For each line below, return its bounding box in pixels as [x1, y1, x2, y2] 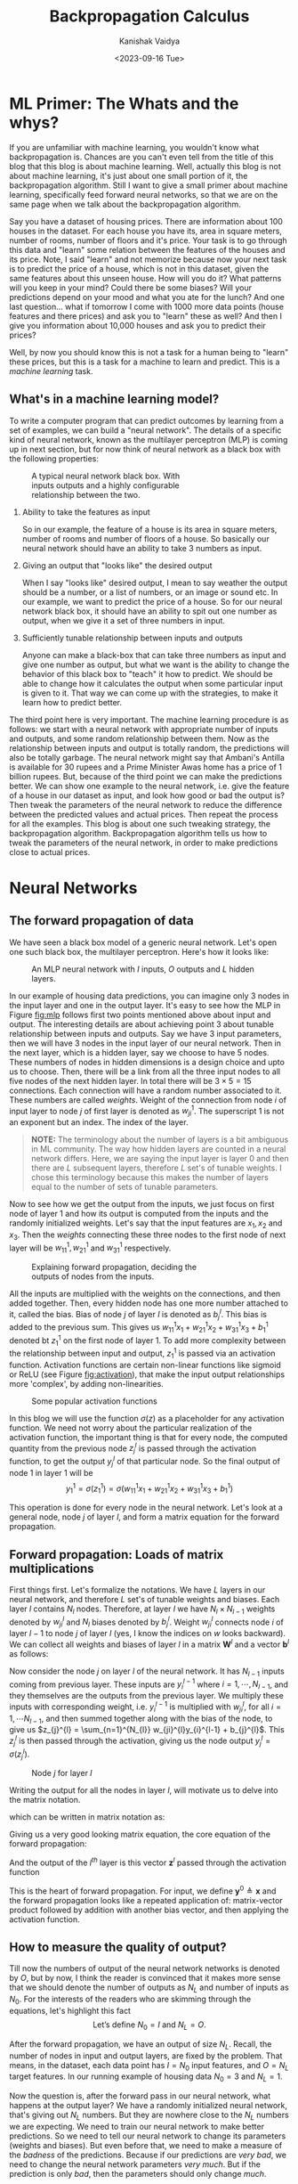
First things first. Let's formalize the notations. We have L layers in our [9, 1584, 266, 1595]
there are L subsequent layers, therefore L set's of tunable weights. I [30, 1162, 282, 1173]
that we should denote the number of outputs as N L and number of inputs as [9, 1982, 289, 1995]
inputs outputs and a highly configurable [31, 479, 180, 491]
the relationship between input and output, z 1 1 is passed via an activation [9, 1347, 276, 1360]
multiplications [9, 1561, 95, 1576]
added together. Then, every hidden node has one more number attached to [9, 1298, 289, 1308]
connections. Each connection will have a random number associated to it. [9, 1085, 282, 1096]
